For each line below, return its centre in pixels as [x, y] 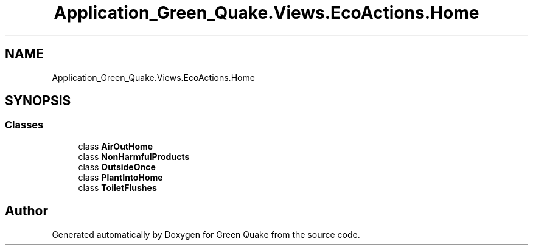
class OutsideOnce [117, 167]
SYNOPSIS [38, 101]
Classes [24, 125]
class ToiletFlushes [117, 187]
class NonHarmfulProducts [134, 156]
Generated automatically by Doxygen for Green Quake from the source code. [206, 234]
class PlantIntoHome [120, 177]
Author [26, 211]
